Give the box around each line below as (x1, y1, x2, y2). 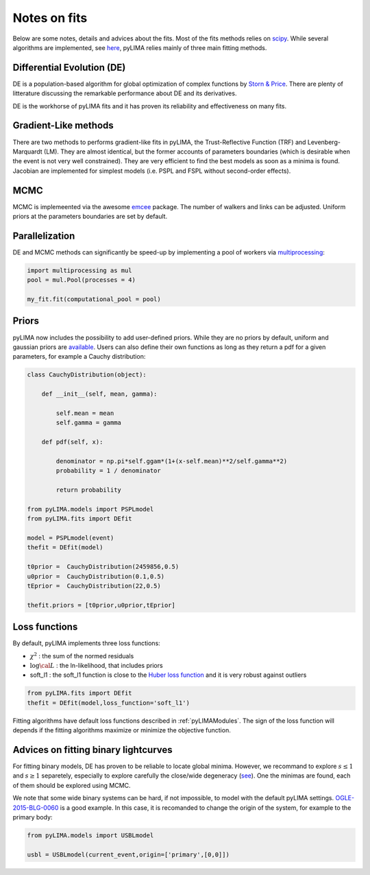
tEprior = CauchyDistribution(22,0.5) (27, 582, 161, 590)
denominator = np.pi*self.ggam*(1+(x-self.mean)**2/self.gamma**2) (56, 457, 288, 465)
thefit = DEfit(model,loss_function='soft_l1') (27, 699, 190, 706)
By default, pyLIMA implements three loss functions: (12, 639, 160, 647)
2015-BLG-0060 (12, 803, 59, 812)
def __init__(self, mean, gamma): (41, 390, 158, 398)
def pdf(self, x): (41, 438, 103, 446)
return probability (56, 486, 121, 494)
